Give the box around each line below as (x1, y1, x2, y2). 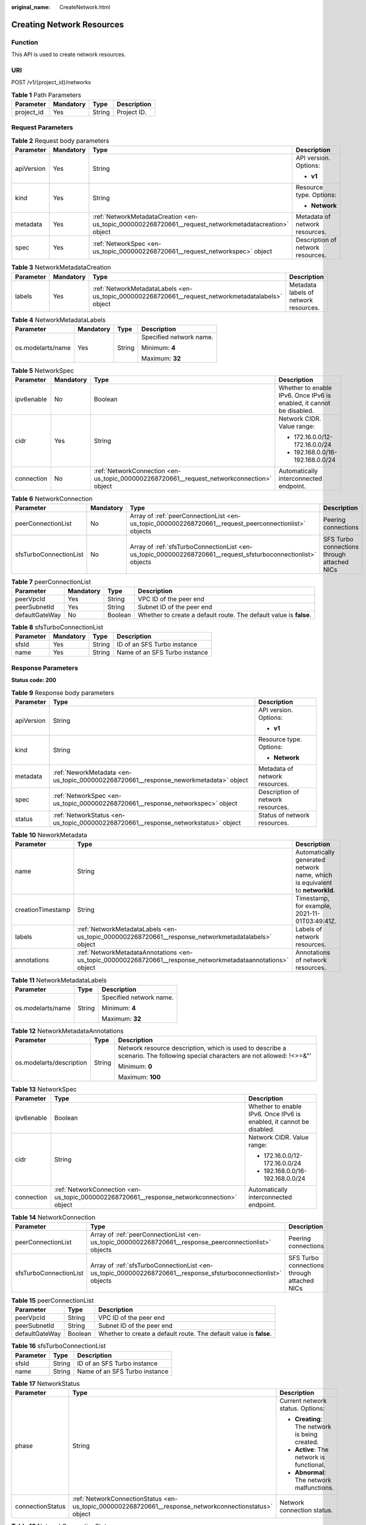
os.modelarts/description (15, 1058, 88, 1067)
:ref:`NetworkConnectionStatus (72, 1494, 162, 1503)
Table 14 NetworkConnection (11, 1213, 96, 1221)
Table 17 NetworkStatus (11, 1379, 81, 1388)
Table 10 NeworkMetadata (11, 831, 88, 839)
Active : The (295, 1445, 329, 1454)
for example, (295, 902, 332, 910)
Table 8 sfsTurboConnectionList (11, 623, 104, 631)
